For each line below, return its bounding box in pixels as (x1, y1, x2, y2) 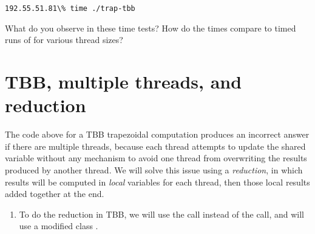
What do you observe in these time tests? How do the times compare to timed (5, 21, 296, 34)
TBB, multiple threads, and (5, 69, 242, 94)
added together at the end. (5, 187, 104, 200)
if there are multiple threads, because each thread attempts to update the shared (5, 139, 306, 152)
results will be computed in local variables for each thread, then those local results (5, 175, 310, 188)
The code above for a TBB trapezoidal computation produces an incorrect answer (5, 128, 310, 141)
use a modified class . (19, 219, 98, 232)
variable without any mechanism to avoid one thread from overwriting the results (5, 152, 307, 164)
